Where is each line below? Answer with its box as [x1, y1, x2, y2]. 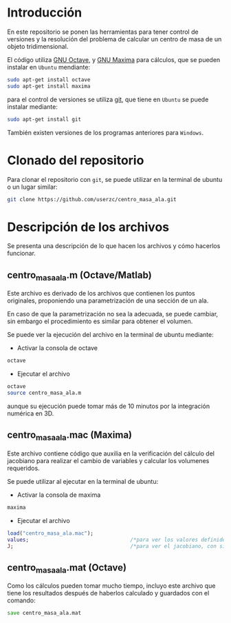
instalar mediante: [7, 102, 58, 111]
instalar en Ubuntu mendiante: [7, 63, 91, 71]
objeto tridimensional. [7, 42, 69, 50]
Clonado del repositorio [7, 152, 144, 168]
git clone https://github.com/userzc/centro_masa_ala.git [7, 196, 177, 203]
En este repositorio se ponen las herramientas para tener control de [7, 28, 199, 36]
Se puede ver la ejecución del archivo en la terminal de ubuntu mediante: [7, 331, 214, 339]
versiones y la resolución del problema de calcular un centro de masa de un [7, 34, 222, 43]
